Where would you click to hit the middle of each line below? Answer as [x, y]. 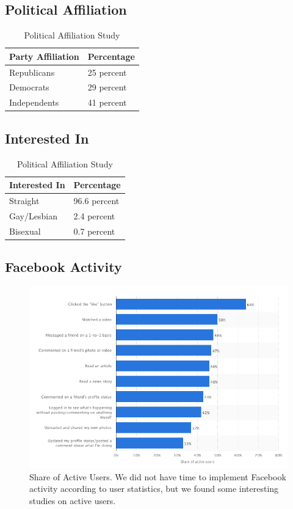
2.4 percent [94, 215]
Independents [34, 102]
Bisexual [25, 231]
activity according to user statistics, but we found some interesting [154, 489]
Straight [24, 201]
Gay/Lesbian [33, 215]
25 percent [107, 72]
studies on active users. [73, 500]
